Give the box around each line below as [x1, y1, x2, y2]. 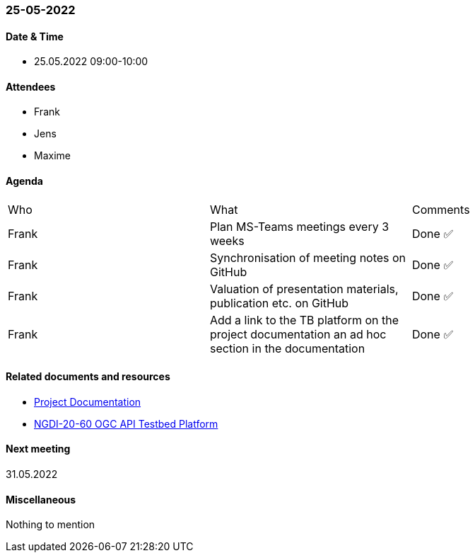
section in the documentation [209, 341, 365, 355]
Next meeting [6, 443, 71, 455]
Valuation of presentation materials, [209, 281, 399, 296]
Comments [411, 202, 470, 217]
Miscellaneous [6, 493, 76, 506]
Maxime [34, 149, 71, 162]
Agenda [6, 175, 43, 188]
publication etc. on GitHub [209, 295, 349, 310]
